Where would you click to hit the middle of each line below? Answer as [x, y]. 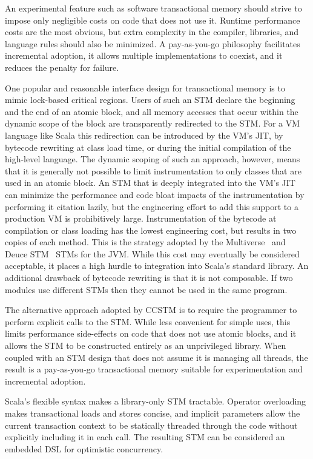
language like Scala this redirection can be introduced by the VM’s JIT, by [144, 135]
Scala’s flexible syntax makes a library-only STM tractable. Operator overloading [156, 401]
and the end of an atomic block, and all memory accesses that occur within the [152, 111]
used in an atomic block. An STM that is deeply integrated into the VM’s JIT [150, 183]
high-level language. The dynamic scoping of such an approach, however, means [153, 159]
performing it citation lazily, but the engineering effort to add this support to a [152, 206]
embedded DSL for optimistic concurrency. [84, 448]
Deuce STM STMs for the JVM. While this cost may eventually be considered [152, 253]
